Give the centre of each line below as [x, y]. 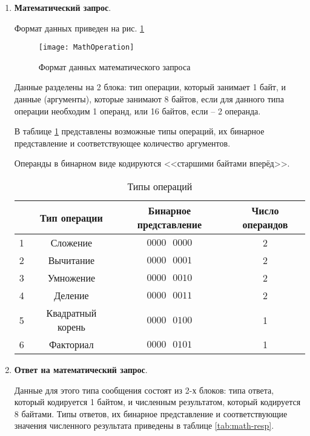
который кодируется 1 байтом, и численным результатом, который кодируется [157, 402]
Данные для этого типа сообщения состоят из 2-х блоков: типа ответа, [144, 390]
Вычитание [71, 260]
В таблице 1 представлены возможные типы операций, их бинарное [139, 131]
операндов [265, 224]
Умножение [71, 278]
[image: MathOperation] [86, 48]
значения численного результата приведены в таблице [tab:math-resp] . [144, 425]
